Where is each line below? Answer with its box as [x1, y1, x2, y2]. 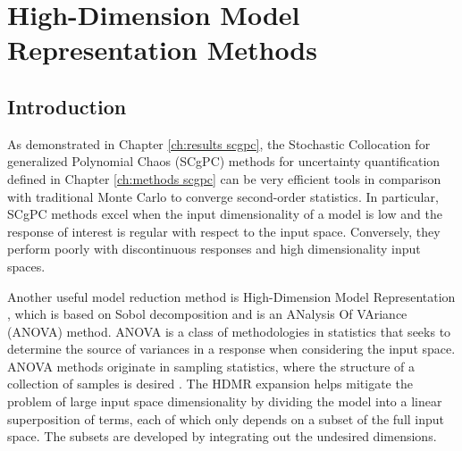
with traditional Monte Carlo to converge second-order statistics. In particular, [7, 187, 439, 205]
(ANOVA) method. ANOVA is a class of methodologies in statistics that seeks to [7, 322, 451, 340]
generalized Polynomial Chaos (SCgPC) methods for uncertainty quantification [7, 152, 441, 171]
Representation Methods [7, 31, 317, 68]
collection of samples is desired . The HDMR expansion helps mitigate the [7, 374, 413, 393]
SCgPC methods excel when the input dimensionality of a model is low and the [7, 205, 442, 223]
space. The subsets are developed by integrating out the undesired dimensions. [7, 427, 437, 446]
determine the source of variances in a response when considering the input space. [7, 339, 456, 358]
